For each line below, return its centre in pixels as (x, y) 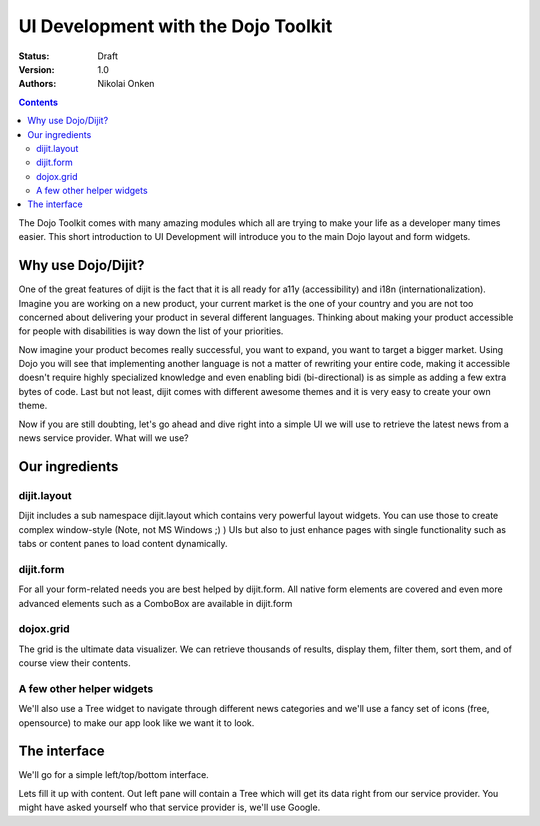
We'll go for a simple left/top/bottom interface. (113, 775)
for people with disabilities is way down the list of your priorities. (151, 331)
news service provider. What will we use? (103, 438)
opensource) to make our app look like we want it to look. (136, 722)
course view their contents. (75, 663)
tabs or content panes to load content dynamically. (123, 543)
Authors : (37, 84)
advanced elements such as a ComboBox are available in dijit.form (155, 603)
